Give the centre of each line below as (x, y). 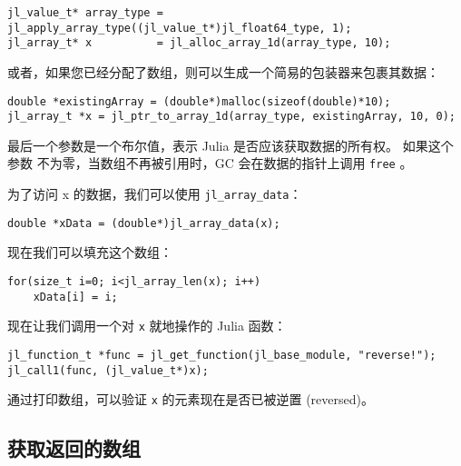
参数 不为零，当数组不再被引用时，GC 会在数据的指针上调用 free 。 (210, 163)
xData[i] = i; (75, 297)
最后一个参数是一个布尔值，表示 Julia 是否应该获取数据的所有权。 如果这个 (230, 145)
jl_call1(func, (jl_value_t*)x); (108, 370)
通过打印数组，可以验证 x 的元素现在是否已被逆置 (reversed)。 (191, 399)
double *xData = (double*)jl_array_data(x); (144, 223)
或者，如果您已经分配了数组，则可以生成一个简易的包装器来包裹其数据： (223, 71)
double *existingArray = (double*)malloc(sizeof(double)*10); (199, 101)
